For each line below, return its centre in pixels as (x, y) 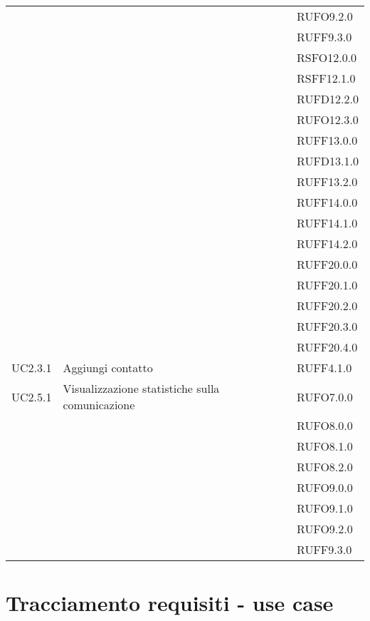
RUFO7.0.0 (325, 396)
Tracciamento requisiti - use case (170, 603)
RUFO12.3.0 (328, 119)
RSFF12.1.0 (326, 78)
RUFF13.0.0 (327, 140)
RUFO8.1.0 (325, 446)
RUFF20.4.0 (327, 347)
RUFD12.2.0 (328, 99)
